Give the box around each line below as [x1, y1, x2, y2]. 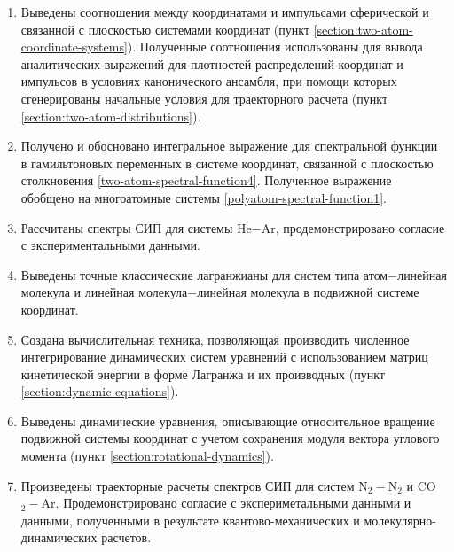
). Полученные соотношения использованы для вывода [127, 37, 423, 56]
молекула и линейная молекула [20, 283, 188, 301]
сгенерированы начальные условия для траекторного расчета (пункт [20, 89, 388, 107]
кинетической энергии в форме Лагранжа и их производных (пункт [20, 364, 385, 383]
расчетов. [101, 528, 152, 547]
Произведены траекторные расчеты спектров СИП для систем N [20, 476, 368, 494]
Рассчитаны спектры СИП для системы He [20, 218, 252, 237]
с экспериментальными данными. [20, 236, 200, 254]
